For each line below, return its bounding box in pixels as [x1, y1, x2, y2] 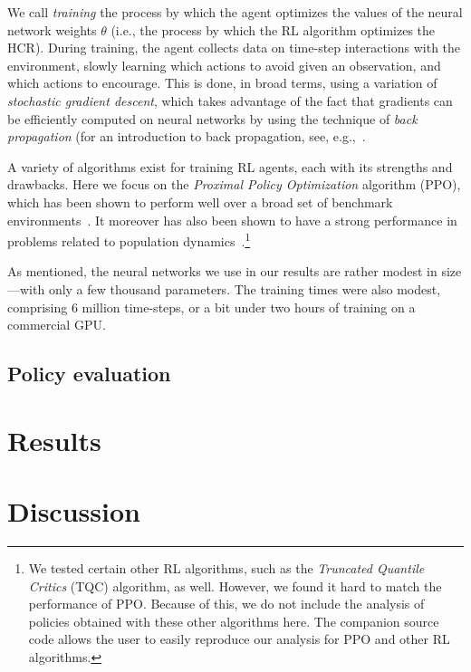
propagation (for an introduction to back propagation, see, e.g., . [7, 127, 366, 146]
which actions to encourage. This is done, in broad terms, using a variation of [7, 73, 437, 92]
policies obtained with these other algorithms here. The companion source [28, 611, 439, 630]
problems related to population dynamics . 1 [7, 229, 251, 250]
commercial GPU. [7, 315, 106, 334]
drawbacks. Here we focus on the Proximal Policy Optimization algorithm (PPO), [7, 175, 461, 194]
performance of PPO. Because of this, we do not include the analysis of [28, 594, 425, 613]
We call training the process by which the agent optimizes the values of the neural [7, 3, 463, 21]
